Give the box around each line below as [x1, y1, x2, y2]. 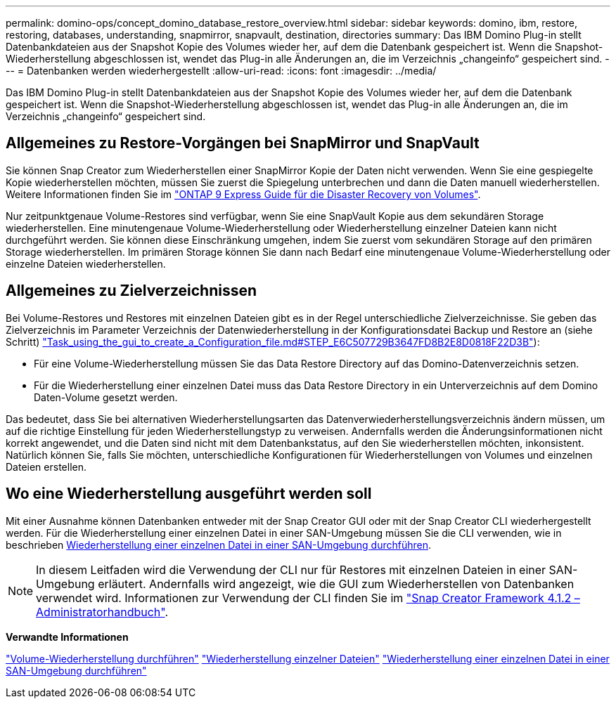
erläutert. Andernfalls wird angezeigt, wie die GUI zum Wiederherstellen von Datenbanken [98, 576, 575, 591]
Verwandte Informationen [6, 630, 129, 643]
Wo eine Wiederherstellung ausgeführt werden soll [6, 485, 372, 503]
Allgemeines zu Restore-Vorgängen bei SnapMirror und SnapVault [6, 134, 480, 152]
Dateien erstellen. [6, 460, 87, 473]
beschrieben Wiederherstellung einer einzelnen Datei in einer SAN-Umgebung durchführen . [6, 538, 432, 551]
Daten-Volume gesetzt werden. [34, 391, 178, 403]
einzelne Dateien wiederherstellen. [6, 257, 166, 270]
